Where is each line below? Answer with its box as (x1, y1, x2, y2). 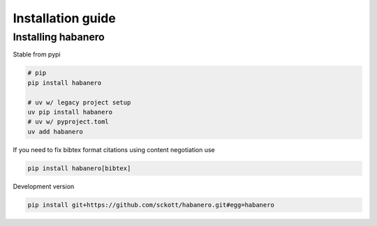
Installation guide (13, 10, 117, 26)
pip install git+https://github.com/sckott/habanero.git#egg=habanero (27, 201, 275, 209)
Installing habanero (13, 31, 105, 43)
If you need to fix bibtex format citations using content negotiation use (13, 145, 216, 153)
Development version (13, 182, 75, 190)
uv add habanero (27, 128, 84, 135)
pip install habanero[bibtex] (27, 164, 131, 172)
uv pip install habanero (27, 108, 113, 116)
